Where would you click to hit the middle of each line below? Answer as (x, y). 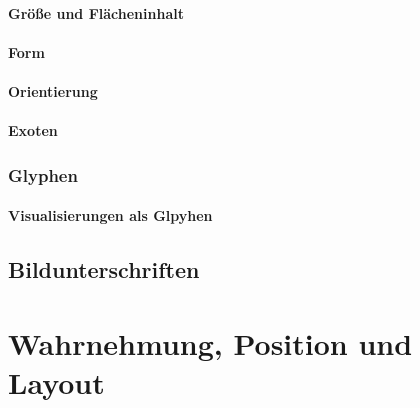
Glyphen (43, 174)
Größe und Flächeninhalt (96, 12)
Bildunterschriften (104, 269)
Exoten (33, 130)
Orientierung (53, 90)
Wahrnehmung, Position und (210, 342)
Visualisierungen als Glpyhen (110, 215)
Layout (56, 381)
